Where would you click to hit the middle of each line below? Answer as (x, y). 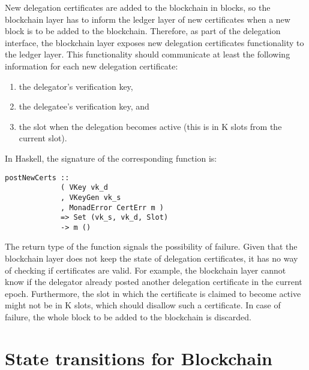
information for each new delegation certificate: (91, 66)
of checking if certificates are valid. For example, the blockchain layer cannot (145, 270)
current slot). (43, 138)
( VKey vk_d (84, 188)
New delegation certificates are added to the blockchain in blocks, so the (138, 7)
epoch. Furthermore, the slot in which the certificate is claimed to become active (153, 293)
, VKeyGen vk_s (91, 197)
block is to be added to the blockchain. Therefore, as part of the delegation (143, 31)
